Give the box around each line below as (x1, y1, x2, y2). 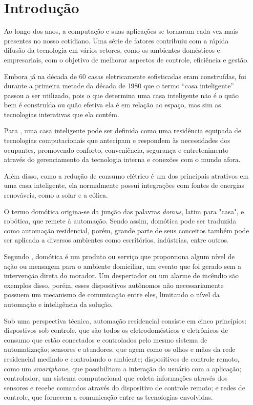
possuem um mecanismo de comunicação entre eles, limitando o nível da (4, 289, 220, 300)
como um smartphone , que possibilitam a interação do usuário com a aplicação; (4, 363, 241, 373)
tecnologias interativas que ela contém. (4, 109, 119, 119)
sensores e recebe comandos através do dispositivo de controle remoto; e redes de (4, 382, 245, 392)
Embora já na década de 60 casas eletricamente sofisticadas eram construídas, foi (4, 71, 246, 81)
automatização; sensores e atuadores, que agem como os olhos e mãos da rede (4, 344, 235, 354)
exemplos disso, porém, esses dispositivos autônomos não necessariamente (4, 280, 224, 290)
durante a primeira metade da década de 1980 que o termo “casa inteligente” (4, 81, 234, 91)
